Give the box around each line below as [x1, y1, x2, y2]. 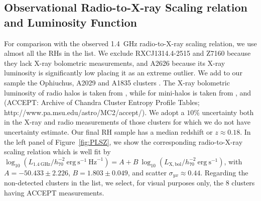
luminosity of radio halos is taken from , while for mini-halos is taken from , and [4, 87, 251, 97]
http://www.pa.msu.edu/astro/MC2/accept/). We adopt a [4, 107, 185, 117]
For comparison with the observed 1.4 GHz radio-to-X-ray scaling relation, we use [4, 38, 257, 48]
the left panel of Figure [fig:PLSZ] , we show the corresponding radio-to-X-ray [4, 136, 243, 147]
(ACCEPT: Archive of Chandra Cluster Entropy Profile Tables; [4, 97, 200, 108]
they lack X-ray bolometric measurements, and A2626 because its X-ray [4, 57, 225, 68]
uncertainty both [202, 107, 254, 117]
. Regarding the [200, 167, 248, 177]
